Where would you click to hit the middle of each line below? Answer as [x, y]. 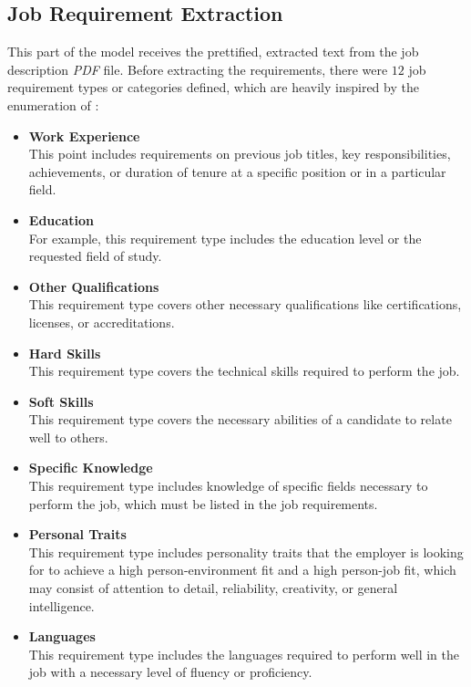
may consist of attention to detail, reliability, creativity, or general [213, 588]
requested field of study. [95, 256]
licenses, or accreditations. [102, 322]
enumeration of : [53, 104]
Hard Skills [65, 353]
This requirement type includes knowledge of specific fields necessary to [228, 486]
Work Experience [84, 135]
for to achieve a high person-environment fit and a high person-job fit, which [242, 570]
